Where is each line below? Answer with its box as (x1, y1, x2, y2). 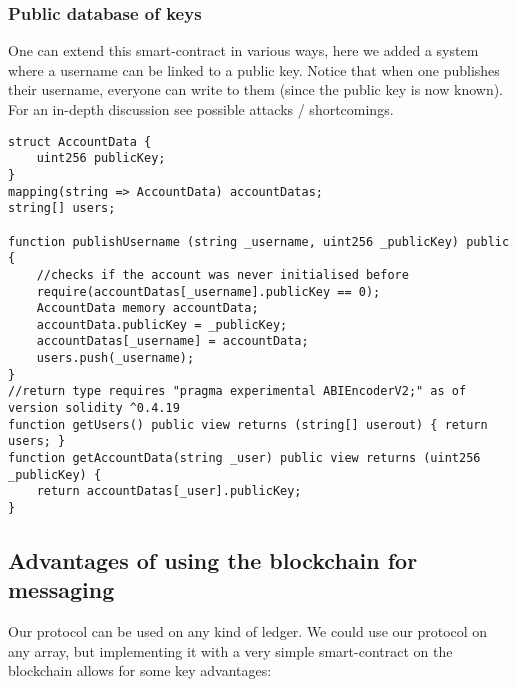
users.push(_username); (36, 351, 195, 366)
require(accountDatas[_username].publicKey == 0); (36, 284, 381, 299)
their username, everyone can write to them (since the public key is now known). (8, 79, 504, 100)
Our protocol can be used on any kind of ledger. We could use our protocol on (8, 621, 488, 642)
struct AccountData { (8, 134, 152, 149)
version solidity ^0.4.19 (8, 401, 180, 416)
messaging (8, 574, 115, 605)
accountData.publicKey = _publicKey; (36, 317, 288, 332)
